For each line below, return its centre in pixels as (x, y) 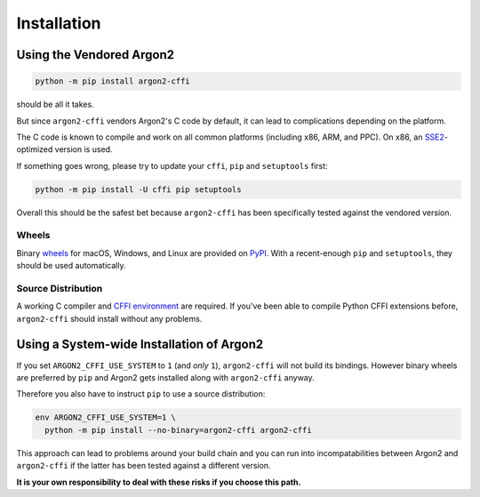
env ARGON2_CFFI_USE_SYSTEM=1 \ (106, 417)
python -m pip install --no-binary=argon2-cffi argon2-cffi (178, 430)
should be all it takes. (55, 104)
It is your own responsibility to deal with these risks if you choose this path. (159, 482)
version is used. (84, 149)
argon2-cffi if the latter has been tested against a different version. (144, 466)
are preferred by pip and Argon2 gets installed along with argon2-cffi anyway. (165, 378)
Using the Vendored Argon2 (96, 55)
